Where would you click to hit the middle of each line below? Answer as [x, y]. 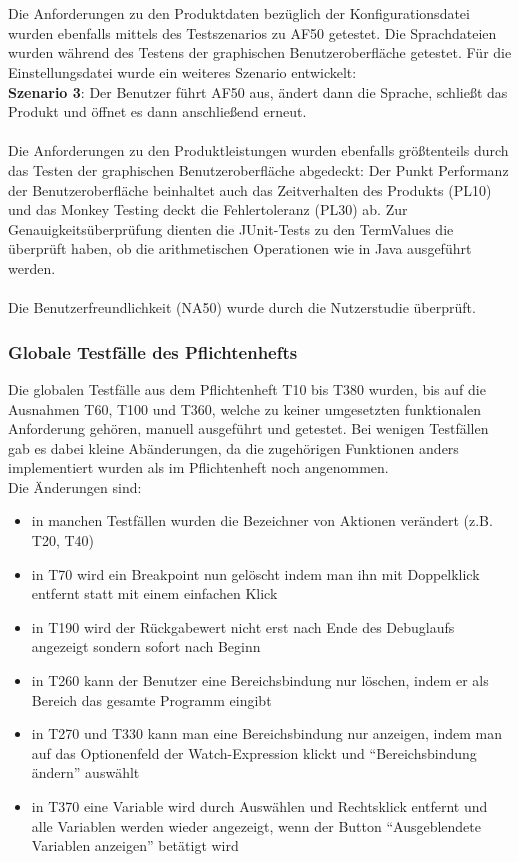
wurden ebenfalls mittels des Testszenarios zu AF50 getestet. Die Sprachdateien [252, 32]
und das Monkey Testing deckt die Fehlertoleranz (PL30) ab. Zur [208, 209]
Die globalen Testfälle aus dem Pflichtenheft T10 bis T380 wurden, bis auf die [247, 388]
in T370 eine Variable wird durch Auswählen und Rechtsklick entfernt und [259, 806]
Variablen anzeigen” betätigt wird [135, 845]
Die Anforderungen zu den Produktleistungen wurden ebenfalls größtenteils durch [258, 150]
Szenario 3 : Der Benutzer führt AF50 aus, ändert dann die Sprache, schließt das [258, 91]
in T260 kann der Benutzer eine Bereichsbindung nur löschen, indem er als [260, 680]
